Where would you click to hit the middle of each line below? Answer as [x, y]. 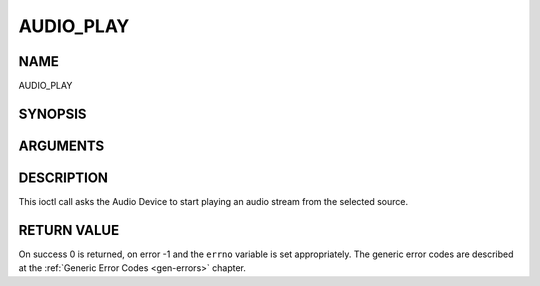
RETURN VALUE [69, 230]
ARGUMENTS [61, 145]
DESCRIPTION [63, 177]
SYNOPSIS [52, 113]
